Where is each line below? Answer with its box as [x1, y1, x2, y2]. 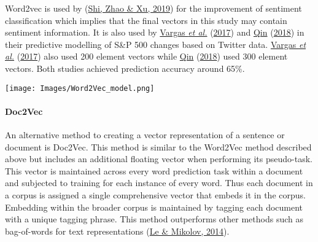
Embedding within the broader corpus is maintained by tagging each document [5, 200, 303, 213]
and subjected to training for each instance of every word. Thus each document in [5, 176, 313, 189]
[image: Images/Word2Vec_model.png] [5, 84, 155, 93]
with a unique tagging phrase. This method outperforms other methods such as [5, 213, 303, 225]
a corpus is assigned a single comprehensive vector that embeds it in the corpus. [5, 188, 306, 201]
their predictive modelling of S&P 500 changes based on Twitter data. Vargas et [5, 37, 306, 50]
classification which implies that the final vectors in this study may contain [5, 14, 287, 26]
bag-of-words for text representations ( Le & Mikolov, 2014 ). [5, 224, 230, 237]
